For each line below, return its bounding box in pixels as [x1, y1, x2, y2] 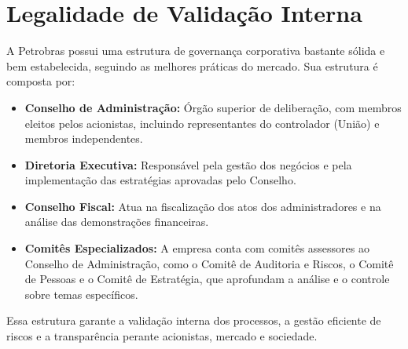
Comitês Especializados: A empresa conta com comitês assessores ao [24, 240, 370, 256]
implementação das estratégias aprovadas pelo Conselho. [24, 172, 296, 188]
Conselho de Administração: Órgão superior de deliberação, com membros [24, 99, 402, 115]
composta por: [6, 73, 75, 89]
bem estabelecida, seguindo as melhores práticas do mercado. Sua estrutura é [6, 57, 378, 74]
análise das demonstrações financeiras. [24, 213, 209, 230]
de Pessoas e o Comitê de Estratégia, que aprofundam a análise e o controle [24, 271, 390, 287]
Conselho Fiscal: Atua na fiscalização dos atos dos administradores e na [24, 198, 381, 214]
